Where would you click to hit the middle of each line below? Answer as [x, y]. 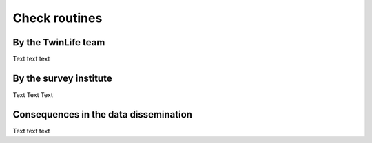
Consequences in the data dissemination [103, 114]
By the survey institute [63, 78]
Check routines [58, 18]
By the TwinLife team [59, 42]
